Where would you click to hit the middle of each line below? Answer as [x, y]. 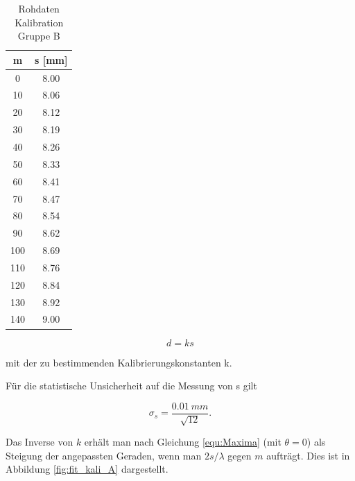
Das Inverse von [40, 442]
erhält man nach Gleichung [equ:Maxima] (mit [183, 442]
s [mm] [51, 59]
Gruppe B [39, 36]
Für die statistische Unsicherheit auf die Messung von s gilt [131, 386]
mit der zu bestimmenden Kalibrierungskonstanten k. [119, 362]
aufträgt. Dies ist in [308, 455]
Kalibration [39, 22]
